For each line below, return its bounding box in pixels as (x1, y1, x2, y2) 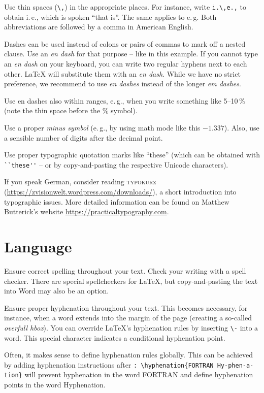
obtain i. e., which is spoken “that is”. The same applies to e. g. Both (4, 11, 217, 22)
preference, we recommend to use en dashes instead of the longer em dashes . (4, 78, 241, 89)
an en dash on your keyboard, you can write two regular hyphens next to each (4, 58, 247, 69)
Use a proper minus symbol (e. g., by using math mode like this (4, 122, 201, 133)
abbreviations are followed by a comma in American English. (4, 21, 193, 32)
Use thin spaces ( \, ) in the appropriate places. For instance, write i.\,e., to (4, 2, 247, 12)
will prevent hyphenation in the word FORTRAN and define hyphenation (24, 369, 253, 380)
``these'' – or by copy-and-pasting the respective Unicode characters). (4, 159, 228, 170)
